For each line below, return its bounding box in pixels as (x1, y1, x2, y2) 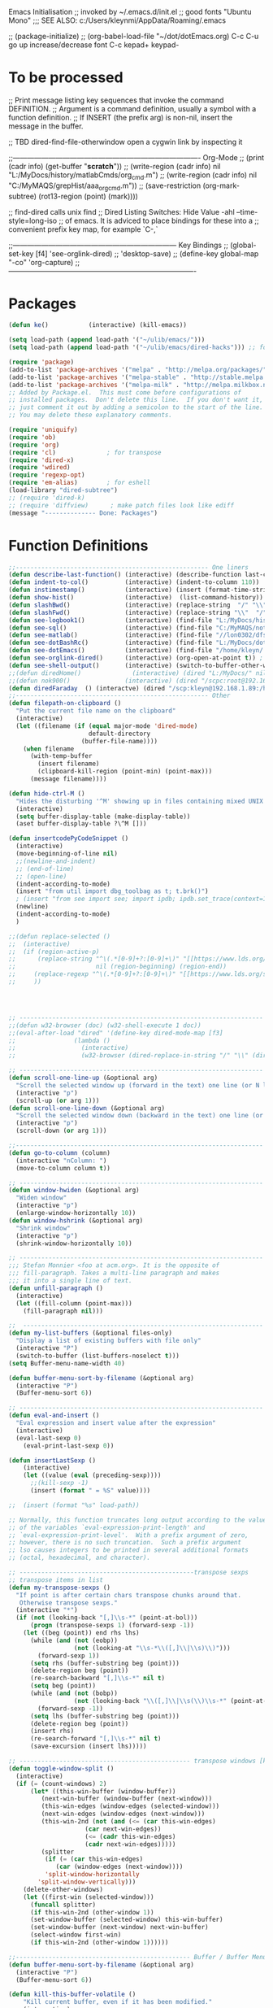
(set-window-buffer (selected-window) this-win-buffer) (29, 1915, 223, 1924)
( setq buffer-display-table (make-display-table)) (15, 812, 191, 821)
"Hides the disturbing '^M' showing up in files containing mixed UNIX (15, 797, 264, 805)
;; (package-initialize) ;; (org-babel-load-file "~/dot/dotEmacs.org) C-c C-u (8, 32, 259, 41)
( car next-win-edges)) (84, 1825, 162, 1833)
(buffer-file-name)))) (80, 737, 158, 745)
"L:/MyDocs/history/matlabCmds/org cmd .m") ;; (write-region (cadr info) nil (8, 170, 258, 181)
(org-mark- (202, 181, 240, 190)
